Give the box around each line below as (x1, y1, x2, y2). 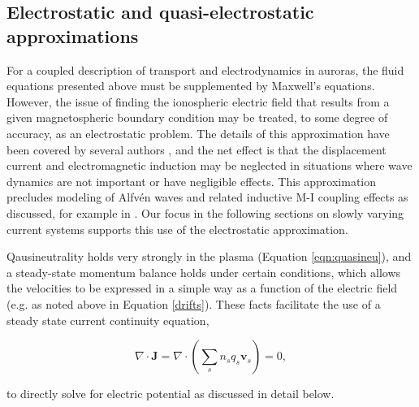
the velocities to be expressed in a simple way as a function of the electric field (6, 279, 398, 297)
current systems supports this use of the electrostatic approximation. (6, 220, 348, 237)
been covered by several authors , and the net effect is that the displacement (6, 141, 387, 158)
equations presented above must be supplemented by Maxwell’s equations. (6, 77, 375, 94)
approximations (6, 23, 139, 48)
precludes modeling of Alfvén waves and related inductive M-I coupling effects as (6, 188, 408, 206)
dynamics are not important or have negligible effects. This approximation (6, 172, 376, 189)
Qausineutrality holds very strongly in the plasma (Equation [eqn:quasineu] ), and (6, 248, 412, 265)
